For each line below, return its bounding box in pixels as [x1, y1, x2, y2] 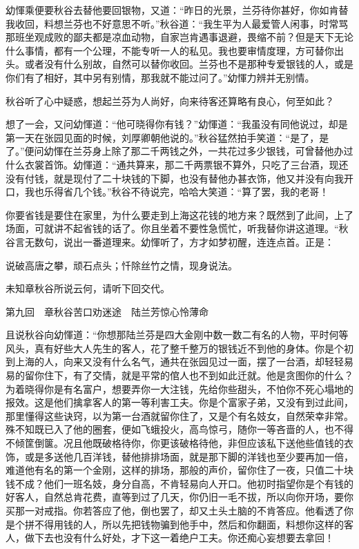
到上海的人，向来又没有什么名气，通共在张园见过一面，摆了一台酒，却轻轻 [6, 354, 344, 369]
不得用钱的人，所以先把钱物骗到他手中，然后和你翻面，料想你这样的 [34, 517, 344, 531]
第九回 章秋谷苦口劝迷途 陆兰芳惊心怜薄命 [6, 304, 208, 318]
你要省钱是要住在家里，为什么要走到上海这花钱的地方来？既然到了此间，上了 [6, 207, 353, 222]
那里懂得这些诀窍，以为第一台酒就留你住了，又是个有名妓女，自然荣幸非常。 [6, 408, 353, 423]
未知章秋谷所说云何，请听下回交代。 [6, 281, 170, 296]
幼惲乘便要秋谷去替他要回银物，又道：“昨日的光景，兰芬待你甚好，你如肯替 [6, 3, 349, 17]
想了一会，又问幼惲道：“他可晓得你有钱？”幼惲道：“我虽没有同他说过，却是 [6, 117, 348, 131]
